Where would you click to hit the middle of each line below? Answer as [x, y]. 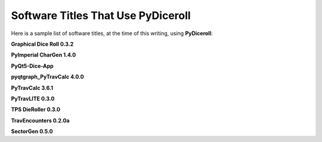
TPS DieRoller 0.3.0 [36, 109]
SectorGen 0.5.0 [32, 131]
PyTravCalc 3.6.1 [32, 88]
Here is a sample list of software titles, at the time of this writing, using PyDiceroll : [112, 33]
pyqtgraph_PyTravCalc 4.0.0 [47, 77]
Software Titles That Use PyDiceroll [101, 15]
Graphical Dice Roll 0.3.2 [42, 44]
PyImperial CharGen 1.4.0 [44, 55]
